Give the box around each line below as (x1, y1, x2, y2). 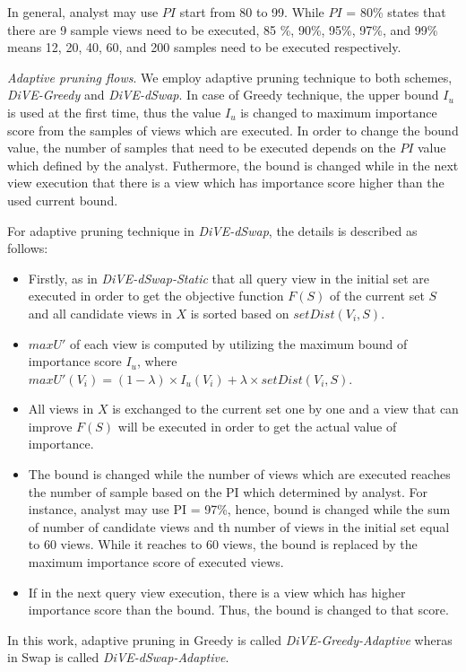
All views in (28, 399, 94, 418)
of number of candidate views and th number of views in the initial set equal (28, 517, 450, 536)
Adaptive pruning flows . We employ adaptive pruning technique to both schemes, (7, 67, 453, 86)
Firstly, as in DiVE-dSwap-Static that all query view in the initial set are (28, 268, 430, 287)
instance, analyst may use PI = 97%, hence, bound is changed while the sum (28, 500, 451, 519)
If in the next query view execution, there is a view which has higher (28, 582, 406, 601)
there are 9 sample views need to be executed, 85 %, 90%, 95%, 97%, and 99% (7, 20, 438, 39)
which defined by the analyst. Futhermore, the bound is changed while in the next (7, 155, 459, 174)
